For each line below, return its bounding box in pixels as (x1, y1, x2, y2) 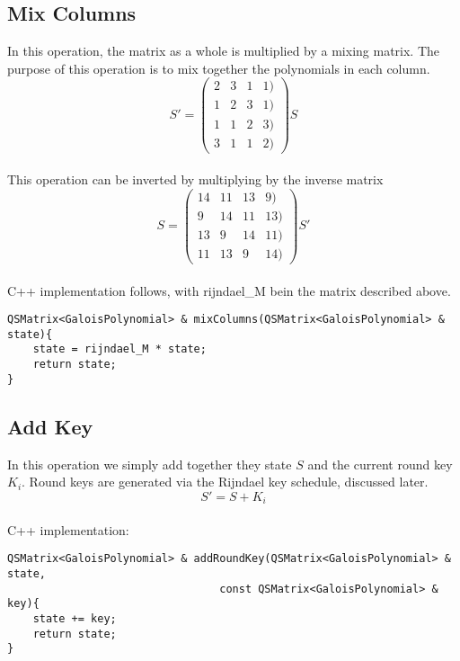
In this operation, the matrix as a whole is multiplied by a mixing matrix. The (7, 41, 440, 60)
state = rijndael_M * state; (32, 343, 207, 356)
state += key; (32, 612, 117, 626)
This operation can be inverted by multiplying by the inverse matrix (7, 170, 384, 189)
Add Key (7, 412, 93, 440)
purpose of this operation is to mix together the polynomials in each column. (7, 58, 430, 77)
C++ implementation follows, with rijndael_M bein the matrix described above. (7, 281, 451, 299)
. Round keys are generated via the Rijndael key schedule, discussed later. (22, 472, 429, 491)
